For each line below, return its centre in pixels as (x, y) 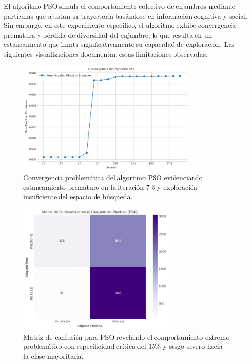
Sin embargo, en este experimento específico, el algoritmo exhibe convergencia (120, 25)
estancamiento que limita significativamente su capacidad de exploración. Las (119, 44)
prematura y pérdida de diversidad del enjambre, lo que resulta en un (108, 34)
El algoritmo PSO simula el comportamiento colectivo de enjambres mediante (120, 6)
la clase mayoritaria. (54, 356)
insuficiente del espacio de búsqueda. (78, 196)
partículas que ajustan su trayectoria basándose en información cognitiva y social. (126, 15)
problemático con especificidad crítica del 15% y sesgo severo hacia (123, 346)
